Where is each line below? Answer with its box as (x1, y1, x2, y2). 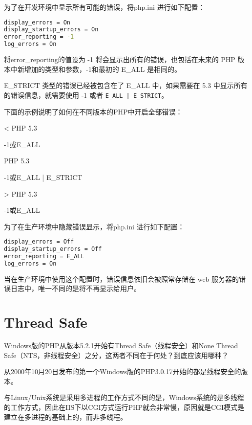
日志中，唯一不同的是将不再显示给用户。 (10, 283, 141, 293)
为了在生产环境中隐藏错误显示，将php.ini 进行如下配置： (4, 221, 185, 231)
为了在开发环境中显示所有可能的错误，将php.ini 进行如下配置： (4, 2, 205, 12)
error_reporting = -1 (4, 33, 74, 41)
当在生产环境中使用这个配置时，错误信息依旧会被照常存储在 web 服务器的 (4, 273, 239, 284)
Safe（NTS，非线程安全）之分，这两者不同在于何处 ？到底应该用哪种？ (4, 350, 229, 360)
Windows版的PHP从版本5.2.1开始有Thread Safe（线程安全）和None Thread (4, 340, 238, 351)
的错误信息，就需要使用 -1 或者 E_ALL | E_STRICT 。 (4, 89, 168, 100)
